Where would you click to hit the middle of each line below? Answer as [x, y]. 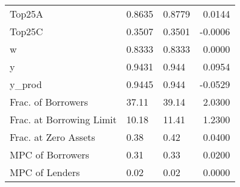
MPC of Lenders [45, 172]
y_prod [26, 84]
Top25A [27, 14]
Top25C [26, 31]
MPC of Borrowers [50, 155]
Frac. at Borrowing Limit [63, 119]
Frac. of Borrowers [49, 102]
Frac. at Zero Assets [53, 137]
